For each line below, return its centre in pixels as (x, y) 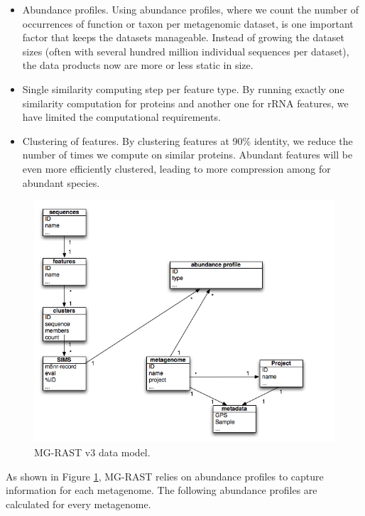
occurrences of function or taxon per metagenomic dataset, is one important (188, 23)
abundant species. (61, 182)
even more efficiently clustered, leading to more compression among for (176, 168)
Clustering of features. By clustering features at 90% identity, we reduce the (187, 140)
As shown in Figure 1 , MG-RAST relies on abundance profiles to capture (165, 476)
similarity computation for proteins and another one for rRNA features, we (185, 103)
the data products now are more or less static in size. (138, 65)
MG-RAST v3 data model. (92, 452)
